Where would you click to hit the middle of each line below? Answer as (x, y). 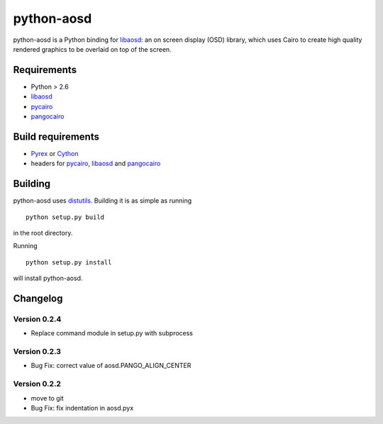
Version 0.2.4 (37, 319)
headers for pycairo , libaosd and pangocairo (96, 164)
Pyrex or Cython (55, 153)
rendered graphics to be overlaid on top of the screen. (92, 49)
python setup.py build (65, 217)
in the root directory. (43, 233)
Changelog (38, 298)
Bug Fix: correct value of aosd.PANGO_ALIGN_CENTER (111, 366)
